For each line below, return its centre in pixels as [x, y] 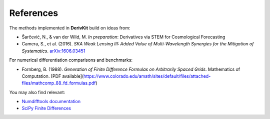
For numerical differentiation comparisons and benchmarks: [71, 60]
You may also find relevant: [37, 92]
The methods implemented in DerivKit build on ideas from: [70, 28]
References [34, 13]
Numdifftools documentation [51, 102]
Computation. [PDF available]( [53, 76]
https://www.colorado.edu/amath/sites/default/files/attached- [147, 76]
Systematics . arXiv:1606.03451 [53, 51]
